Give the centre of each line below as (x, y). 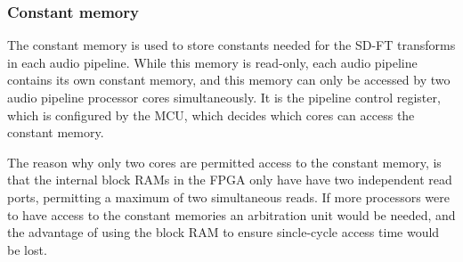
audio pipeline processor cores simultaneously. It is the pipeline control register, (224, 97)
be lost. (27, 249)
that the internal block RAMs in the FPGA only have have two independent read (230, 180)
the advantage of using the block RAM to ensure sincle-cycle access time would (223, 232)
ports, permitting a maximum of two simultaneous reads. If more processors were (228, 196)
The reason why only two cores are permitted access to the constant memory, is (224, 162)
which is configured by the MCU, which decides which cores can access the (211, 115)
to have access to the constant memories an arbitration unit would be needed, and (231, 214)
